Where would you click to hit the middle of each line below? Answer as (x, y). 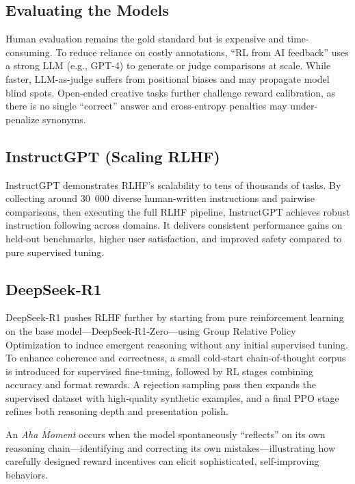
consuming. (29, 52)
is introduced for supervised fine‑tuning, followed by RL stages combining (160, 371)
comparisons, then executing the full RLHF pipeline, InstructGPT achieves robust (178, 211)
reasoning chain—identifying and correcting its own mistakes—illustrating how (171, 447)
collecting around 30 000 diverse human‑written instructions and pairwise (160, 198)
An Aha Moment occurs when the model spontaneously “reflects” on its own (166, 434)
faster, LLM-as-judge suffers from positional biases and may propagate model (168, 78)
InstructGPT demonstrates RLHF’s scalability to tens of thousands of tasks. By (173, 184)
